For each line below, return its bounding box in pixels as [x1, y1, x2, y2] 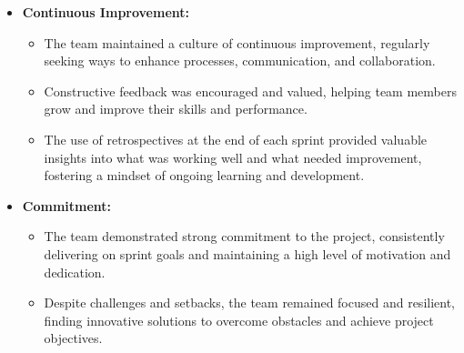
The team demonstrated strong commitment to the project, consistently [44, 227, 445, 246]
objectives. [44, 328, 103, 348]
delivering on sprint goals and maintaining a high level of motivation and [44, 244, 451, 263]
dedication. [44, 262, 106, 281]
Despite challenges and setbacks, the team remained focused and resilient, [44, 293, 456, 312]
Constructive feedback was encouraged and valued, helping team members [44, 81, 457, 100]
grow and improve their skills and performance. [44, 99, 308, 118]
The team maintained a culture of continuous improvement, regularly [44, 33, 430, 52]
